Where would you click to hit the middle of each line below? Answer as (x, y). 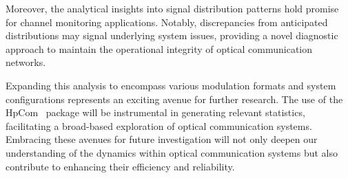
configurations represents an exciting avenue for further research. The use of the (174, 99)
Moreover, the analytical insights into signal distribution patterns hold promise (172, 8)
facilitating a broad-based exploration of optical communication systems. (159, 125)
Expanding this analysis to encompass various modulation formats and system (171, 85)
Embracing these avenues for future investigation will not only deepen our (162, 139)
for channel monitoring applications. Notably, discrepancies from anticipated (167, 22)
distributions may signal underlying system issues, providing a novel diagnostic (172, 35)
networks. (26, 62)
